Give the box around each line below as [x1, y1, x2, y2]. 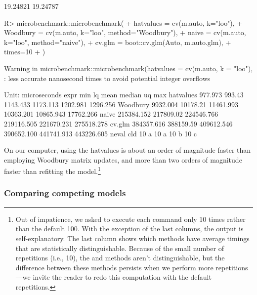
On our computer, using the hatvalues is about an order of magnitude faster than [4, 145, 251, 155]
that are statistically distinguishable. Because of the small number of [15, 243, 224, 253]
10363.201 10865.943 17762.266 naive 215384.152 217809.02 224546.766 [4, 109, 218, 119]
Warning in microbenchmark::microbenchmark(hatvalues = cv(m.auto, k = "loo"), [4, 63, 253, 73]
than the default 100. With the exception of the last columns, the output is [15, 223, 244, 234]
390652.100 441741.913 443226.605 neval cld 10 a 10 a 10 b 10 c [4, 128, 197, 138]
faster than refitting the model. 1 [4, 165, 101, 176]
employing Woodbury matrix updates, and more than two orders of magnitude [4, 154, 242, 165]
